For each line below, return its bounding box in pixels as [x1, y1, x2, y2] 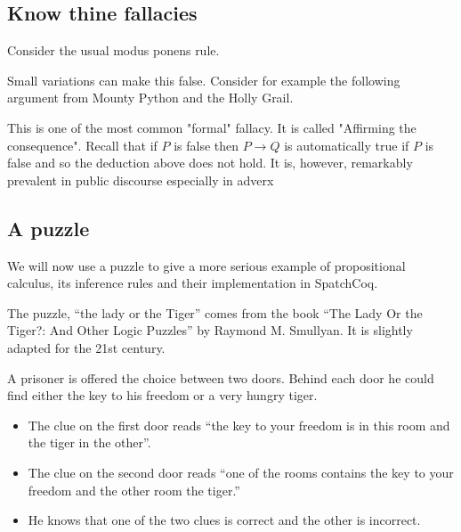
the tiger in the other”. [28, 433, 151, 452]
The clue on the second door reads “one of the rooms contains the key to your [28, 462, 454, 481]
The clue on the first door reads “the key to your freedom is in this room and [28, 415, 450, 434]
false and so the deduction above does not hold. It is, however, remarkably [7, 153, 413, 172]
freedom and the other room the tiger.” [28, 480, 240, 499]
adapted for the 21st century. [7, 338, 166, 356]
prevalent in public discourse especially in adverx [7, 170, 274, 189]
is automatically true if [284, 135, 409, 154]
